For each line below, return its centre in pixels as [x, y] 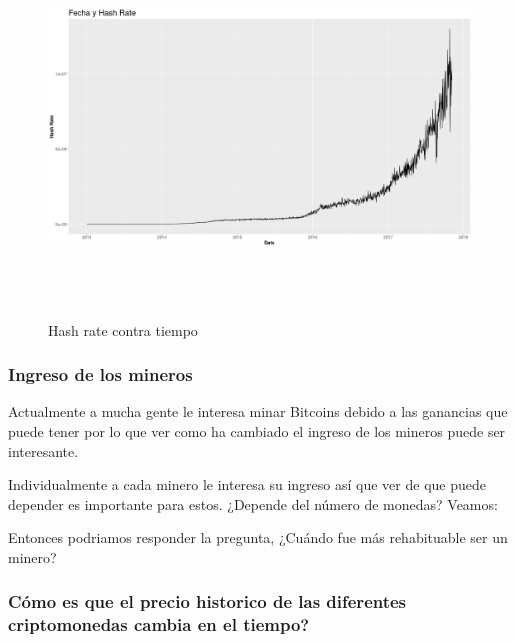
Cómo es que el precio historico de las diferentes [207, 601]
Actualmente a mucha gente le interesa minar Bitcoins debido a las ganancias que [258, 411]
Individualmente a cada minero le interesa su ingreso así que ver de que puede [247, 484]
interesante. [43, 450]
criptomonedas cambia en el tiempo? [159, 624]
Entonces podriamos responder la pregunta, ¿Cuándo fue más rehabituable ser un [258, 537]
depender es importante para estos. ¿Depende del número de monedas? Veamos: [253, 503]
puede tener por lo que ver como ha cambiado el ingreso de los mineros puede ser [257, 430]
